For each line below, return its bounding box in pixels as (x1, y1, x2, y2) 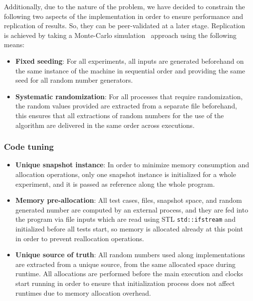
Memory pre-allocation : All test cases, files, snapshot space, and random (15, 195, 242, 205)
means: (4, 39, 25, 50)
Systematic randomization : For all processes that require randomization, (15, 91, 243, 101)
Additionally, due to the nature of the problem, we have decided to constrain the (4, 1, 245, 11)
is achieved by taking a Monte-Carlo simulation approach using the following (4, 30, 237, 40)
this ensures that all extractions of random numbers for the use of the (15, 110, 224, 120)
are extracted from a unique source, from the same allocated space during (15, 259, 235, 269)
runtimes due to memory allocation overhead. (15, 287, 151, 298)
